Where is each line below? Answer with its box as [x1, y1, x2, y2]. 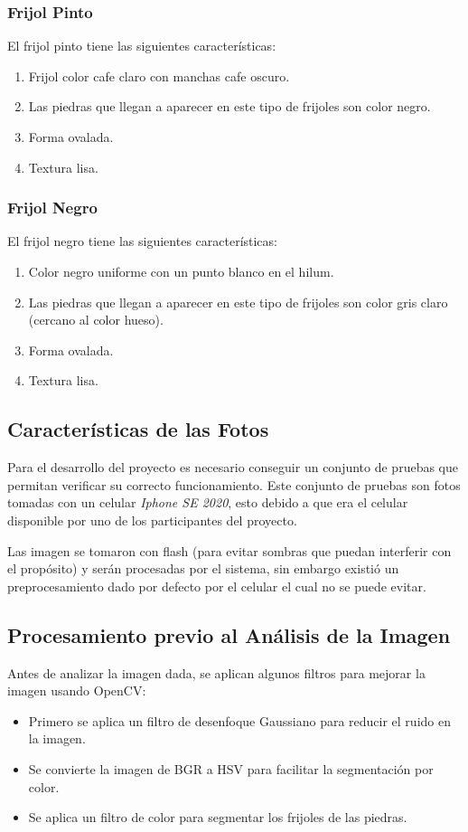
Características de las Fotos [7, 415, 269, 443]
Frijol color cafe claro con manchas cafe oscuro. [28, 66, 290, 85]
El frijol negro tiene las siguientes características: [7, 232, 277, 251]
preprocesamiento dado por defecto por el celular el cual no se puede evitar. [7, 576, 426, 595]
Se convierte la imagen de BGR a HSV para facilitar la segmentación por [28, 759, 434, 778]
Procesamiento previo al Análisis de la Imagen [7, 620, 451, 648]
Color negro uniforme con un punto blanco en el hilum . [28, 262, 334, 280]
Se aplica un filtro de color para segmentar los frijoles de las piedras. [28, 808, 407, 827]
